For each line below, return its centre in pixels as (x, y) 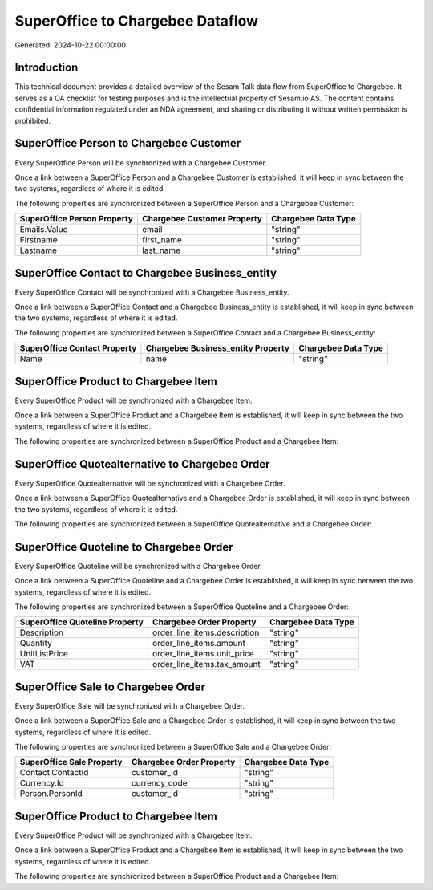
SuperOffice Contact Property (78, 348)
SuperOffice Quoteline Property (81, 622)
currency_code (159, 783)
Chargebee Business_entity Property (218, 348)
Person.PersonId (51, 794)
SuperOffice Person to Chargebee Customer (128, 143)
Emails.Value (44, 230)
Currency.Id (42, 783)
